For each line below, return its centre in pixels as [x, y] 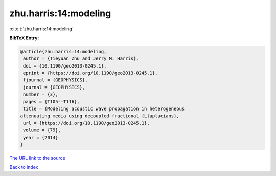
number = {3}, [41, 94]
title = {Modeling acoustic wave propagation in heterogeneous [104, 109]
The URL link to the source [38, 158]
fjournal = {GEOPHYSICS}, [55, 80]
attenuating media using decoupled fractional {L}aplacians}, [100, 116]
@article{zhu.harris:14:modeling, [63, 51]
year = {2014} [41, 137]
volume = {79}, [42, 130]
